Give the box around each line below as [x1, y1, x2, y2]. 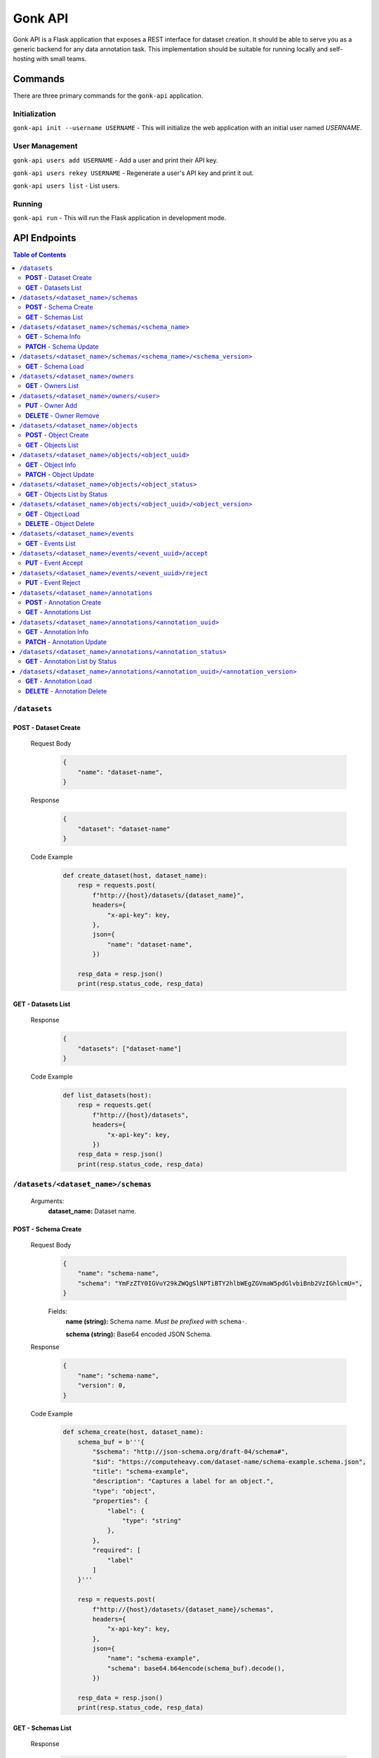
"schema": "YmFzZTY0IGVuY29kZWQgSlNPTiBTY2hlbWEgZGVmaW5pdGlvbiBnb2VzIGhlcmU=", [77, 1279, 363, 1287]
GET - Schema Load [25, 362, 84, 371]
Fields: [48, 1307, 68, 1316]
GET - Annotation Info [25, 628, 89, 636]
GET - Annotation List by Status [25, 657, 117, 666]
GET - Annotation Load [25, 677, 93, 686]
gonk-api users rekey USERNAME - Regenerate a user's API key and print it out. [13, 169, 254, 177]
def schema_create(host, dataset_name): [62, 1428, 204, 1436]
